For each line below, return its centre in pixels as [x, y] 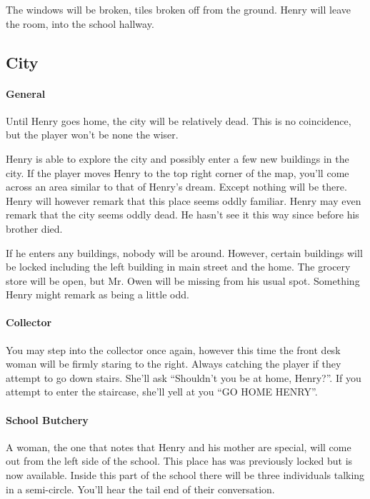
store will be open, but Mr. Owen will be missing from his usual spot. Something [183, 280]
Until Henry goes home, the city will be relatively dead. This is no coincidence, [179, 120]
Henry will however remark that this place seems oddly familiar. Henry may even [184, 200]
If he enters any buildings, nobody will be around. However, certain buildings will [184, 252]
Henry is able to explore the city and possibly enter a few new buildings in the [177, 158]
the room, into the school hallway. [80, 23]
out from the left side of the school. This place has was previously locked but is [179, 461]
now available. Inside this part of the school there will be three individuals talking [185, 475]
